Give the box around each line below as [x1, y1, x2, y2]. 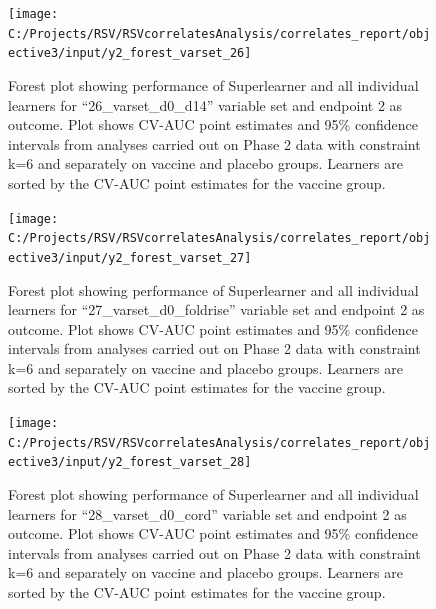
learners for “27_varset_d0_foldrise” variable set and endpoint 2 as [8, 299, 425, 320]
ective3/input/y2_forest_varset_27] [8, 250, 252, 265]
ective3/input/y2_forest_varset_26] [8, 46, 252, 61]
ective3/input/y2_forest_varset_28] [8, 455, 252, 470]
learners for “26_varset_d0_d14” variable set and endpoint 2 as [8, 94, 403, 115]
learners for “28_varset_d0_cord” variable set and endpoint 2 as [8, 503, 407, 524]
